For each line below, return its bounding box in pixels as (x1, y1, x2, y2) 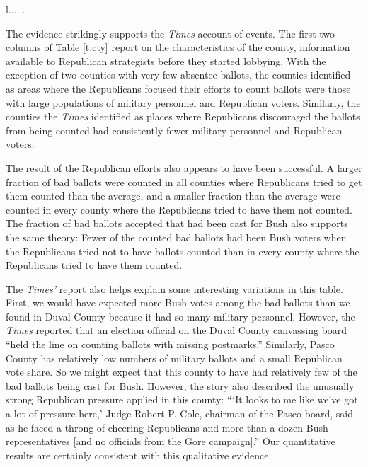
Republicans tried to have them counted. (6, 258, 183, 272)
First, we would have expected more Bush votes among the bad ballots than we (6, 295, 350, 310)
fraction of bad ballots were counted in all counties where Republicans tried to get (6, 174, 362, 189)
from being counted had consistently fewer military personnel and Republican (6, 122, 343, 137)
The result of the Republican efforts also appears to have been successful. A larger (6, 160, 362, 175)
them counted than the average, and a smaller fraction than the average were (6, 188, 340, 203)
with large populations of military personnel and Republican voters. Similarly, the (6, 95, 361, 110)
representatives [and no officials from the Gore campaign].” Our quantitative (6, 434, 335, 449)
